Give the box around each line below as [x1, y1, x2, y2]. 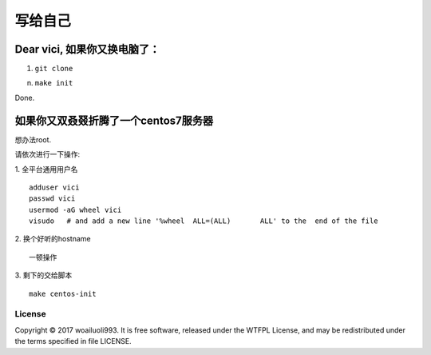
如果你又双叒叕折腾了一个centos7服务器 [14, 114, 214, 127]
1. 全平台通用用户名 [14, 164, 78, 174]
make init [34, 78, 73, 88]
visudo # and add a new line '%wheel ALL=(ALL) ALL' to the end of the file [29, 217, 378, 225]
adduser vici [29, 182, 80, 192]
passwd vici [29, 194, 76, 203]
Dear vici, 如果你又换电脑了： [14, 42, 160, 56]
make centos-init [29, 289, 97, 298]
